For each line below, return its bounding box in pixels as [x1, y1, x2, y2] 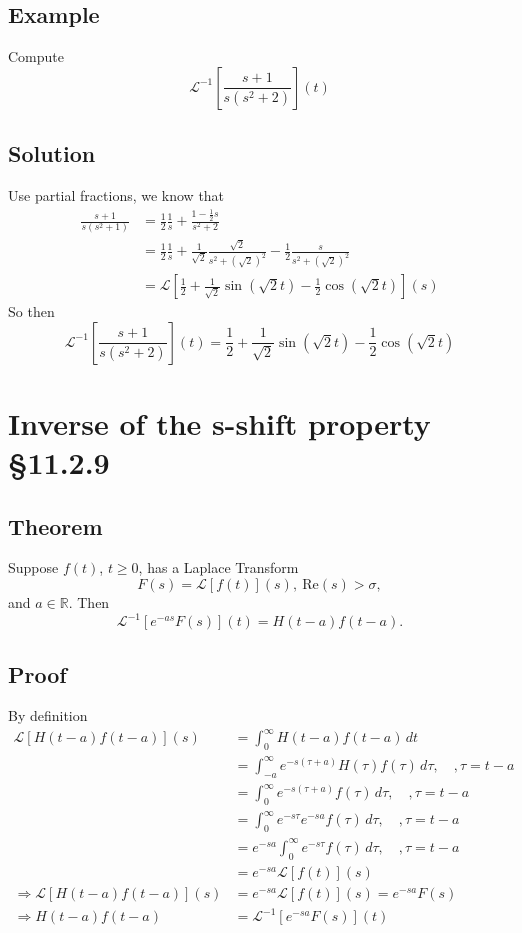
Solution [8, 138, 96, 169]
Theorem [8, 510, 103, 541]
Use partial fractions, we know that [8, 185, 225, 205]
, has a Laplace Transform [138, 557, 299, 578]
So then [8, 301, 55, 322]
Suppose [8, 557, 59, 578]
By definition [8, 705, 88, 726]
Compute [8, 46, 64, 67]
